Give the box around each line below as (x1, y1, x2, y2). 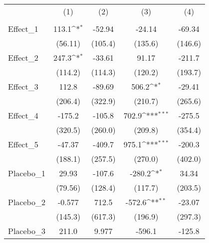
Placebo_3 (8, 225, 45, 237)
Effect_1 (8, 23, 38, 34)
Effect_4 (8, 110, 38, 121)
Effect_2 (8, 52, 38, 63)
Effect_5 (8, 138, 38, 150)
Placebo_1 (8, 167, 45, 179)
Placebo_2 (8, 196, 45, 208)
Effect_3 (8, 81, 38, 92)
